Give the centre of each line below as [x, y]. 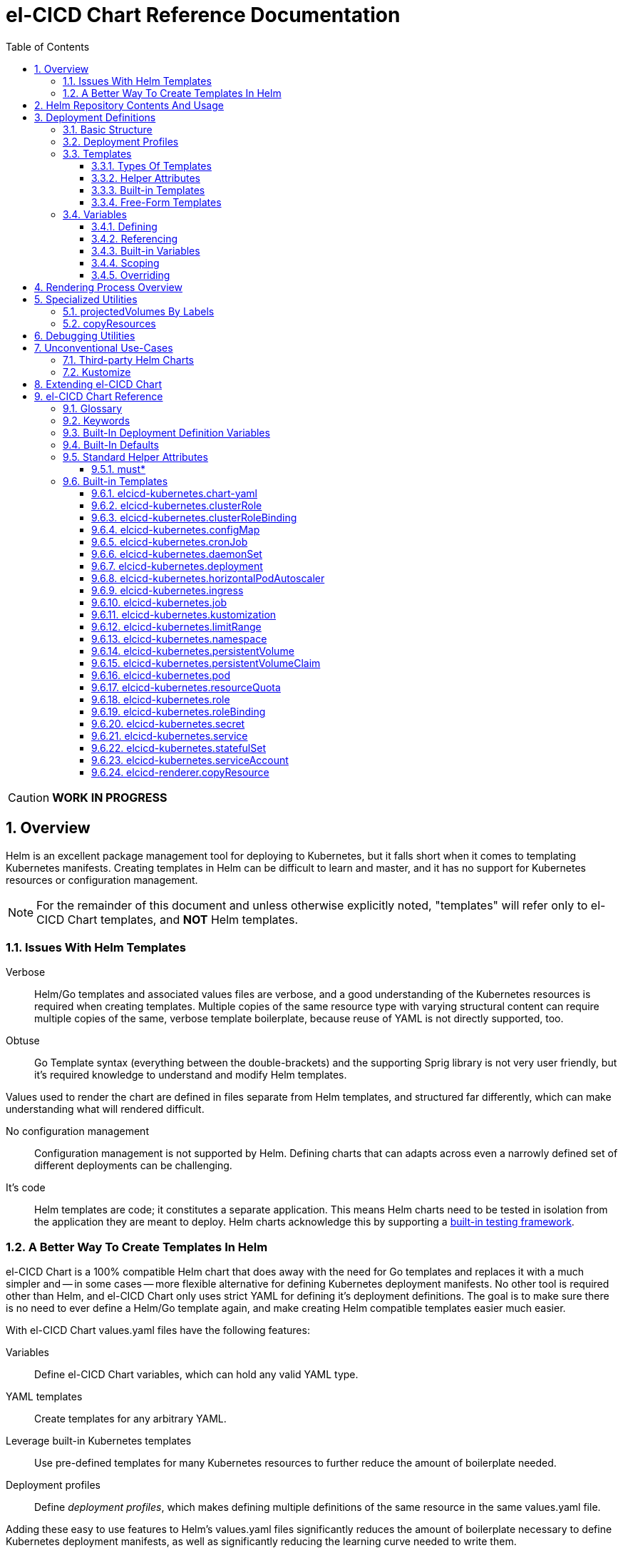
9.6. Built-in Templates [115, 481]
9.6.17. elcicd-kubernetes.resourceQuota [186, 687]
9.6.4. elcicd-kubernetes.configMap [176, 529]
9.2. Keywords [97, 420]
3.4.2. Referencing [135, 238]
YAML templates [44, 1397]
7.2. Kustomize [97, 372]
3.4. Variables [95, 214]
